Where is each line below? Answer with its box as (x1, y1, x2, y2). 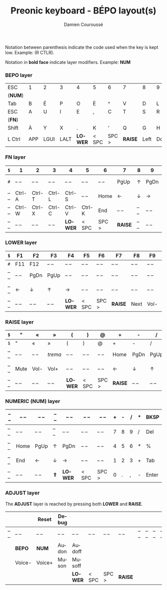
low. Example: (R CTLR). (5, 49, 55, 55)
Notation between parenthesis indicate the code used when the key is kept (5, 44, 159, 50)
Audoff (72, 542, 82, 555)
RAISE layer (5, 318, 34, 325)
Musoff (72, 556, 82, 569)
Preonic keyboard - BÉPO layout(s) (10, 5, 157, 16)
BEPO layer (5, 71, 33, 78)
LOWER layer (5, 239, 37, 246)
